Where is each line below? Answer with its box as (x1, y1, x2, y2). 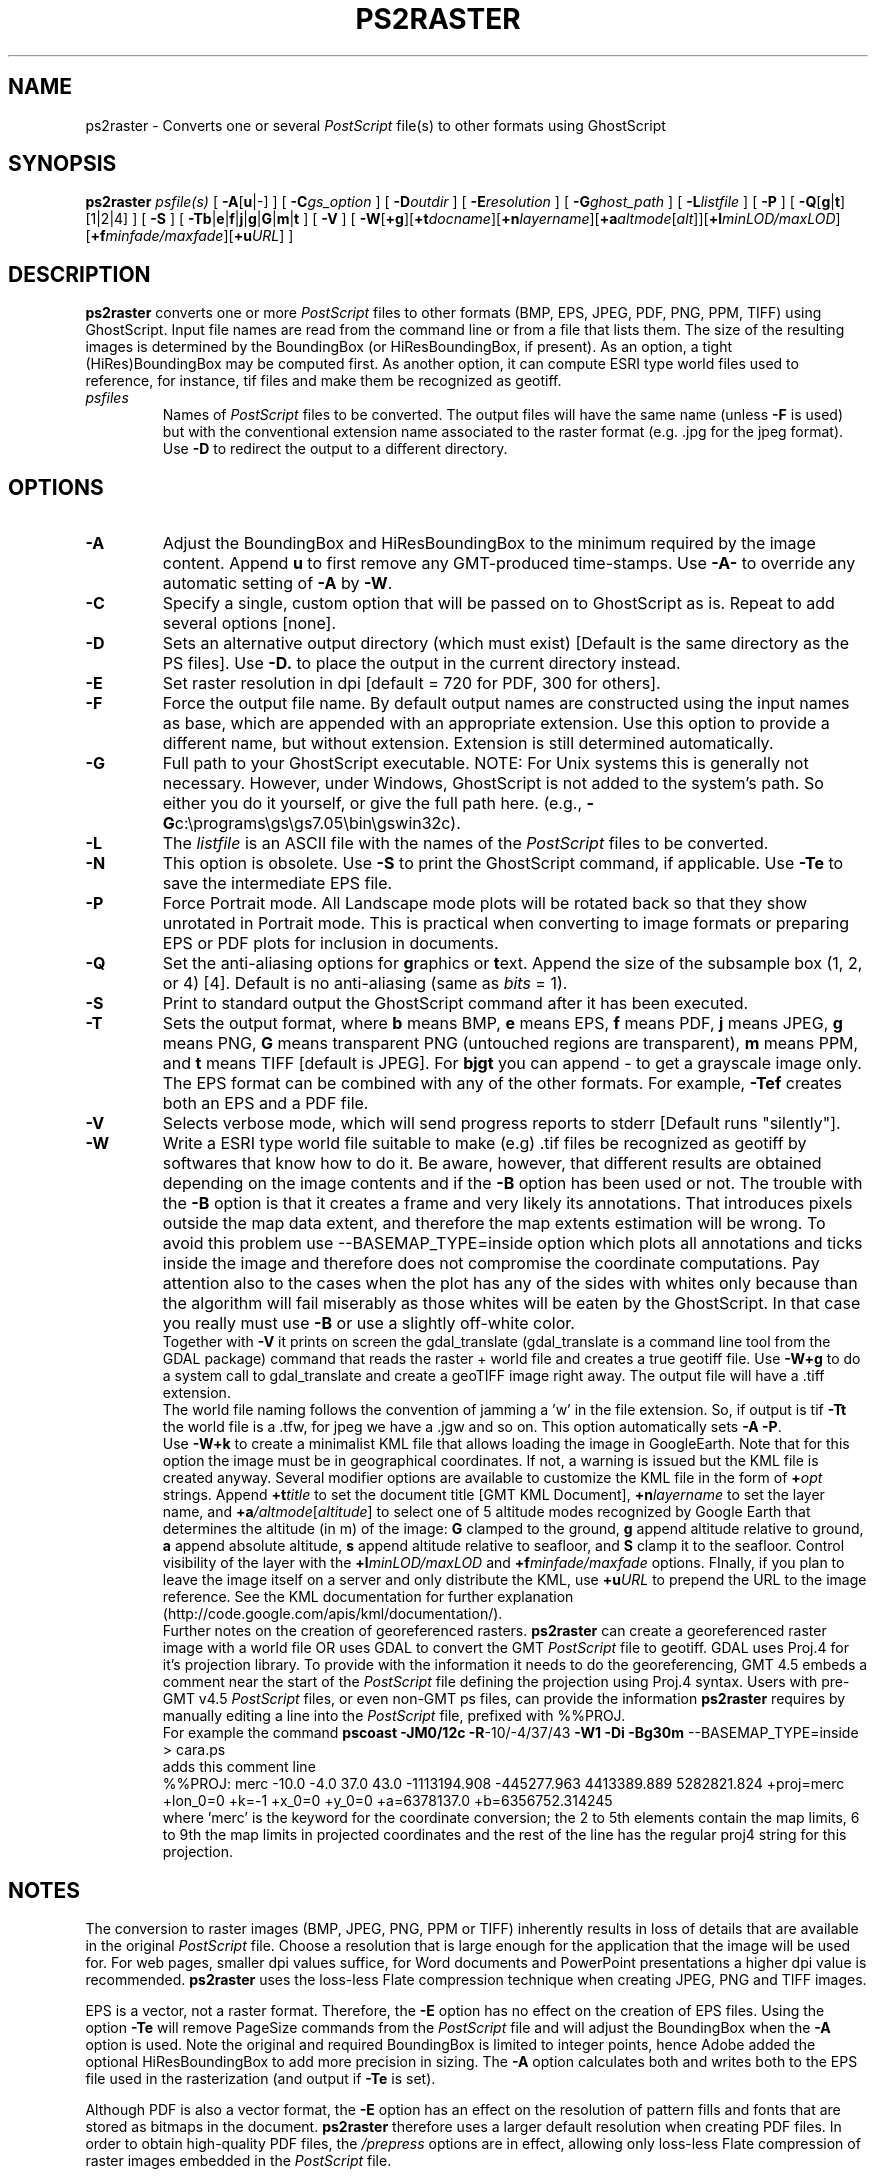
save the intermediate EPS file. (162, 873, 393, 894)
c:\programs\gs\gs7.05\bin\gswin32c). (174, 813, 461, 834)
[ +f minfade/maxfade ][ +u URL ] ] (85, 227, 294, 245)
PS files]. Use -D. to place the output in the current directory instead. (162, 653, 681, 674)
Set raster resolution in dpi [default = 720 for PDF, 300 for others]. (162, 673, 661, 694)
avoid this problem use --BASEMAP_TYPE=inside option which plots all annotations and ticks (162, 1233, 863, 1254)
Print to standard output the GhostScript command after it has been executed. (162, 993, 749, 1014)
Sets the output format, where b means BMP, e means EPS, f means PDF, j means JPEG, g (162, 1013, 843, 1034)
